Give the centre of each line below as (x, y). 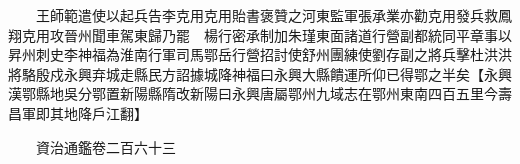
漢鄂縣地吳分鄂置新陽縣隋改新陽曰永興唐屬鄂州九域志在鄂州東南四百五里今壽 (260, 93)
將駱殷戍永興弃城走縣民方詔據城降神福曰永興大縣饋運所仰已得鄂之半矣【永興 (260, 73)
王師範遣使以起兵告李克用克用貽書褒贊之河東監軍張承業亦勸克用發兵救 (266, 15)
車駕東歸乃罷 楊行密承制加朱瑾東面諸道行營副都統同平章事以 (308, 34)
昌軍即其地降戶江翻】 (78, 112)
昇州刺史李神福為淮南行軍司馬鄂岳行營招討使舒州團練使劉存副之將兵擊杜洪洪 (260, 54)
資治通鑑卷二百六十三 (105, 146)
